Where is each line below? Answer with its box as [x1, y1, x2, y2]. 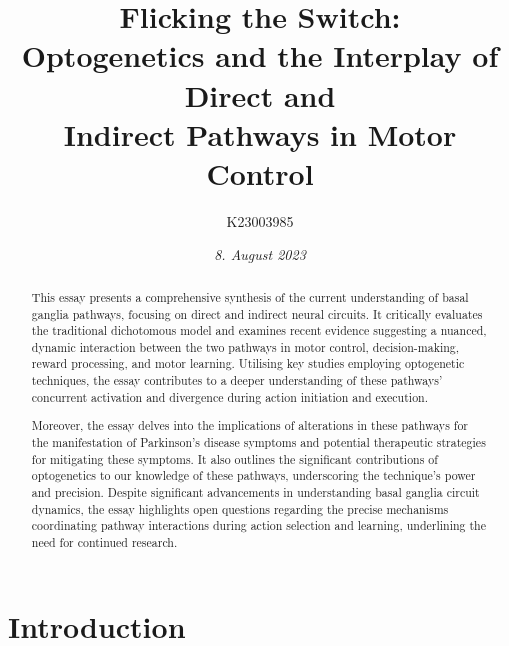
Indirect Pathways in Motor [63, 113, 457, 154]
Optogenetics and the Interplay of [21, 35, 499, 76]
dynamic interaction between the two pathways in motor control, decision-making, [31, 338, 460, 355]
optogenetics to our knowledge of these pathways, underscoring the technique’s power [31, 467, 476, 484]
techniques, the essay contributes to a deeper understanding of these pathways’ [31, 372, 443, 389]
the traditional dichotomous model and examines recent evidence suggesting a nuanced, [31, 322, 487, 339]
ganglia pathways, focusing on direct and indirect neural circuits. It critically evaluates [31, 305, 483, 322]
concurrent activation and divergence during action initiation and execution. [31, 388, 429, 405]
